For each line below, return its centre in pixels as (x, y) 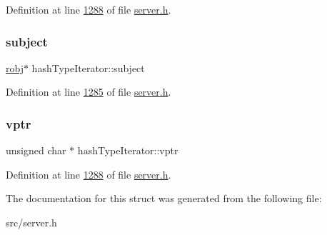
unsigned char (36, 150)
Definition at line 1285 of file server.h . (89, 92)
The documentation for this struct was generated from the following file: (164, 198)
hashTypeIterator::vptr (128, 150)
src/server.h (31, 222)
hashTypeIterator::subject (88, 67)
